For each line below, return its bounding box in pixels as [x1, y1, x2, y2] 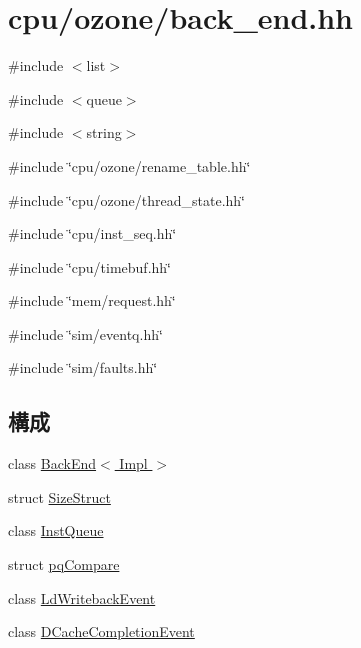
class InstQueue [8, 520, 104, 541]
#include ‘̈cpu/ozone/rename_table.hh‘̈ [8, 155, 251, 176]
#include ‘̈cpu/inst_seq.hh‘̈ [8, 223, 177, 244]
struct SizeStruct [8, 486, 111, 507]
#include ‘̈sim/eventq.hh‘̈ [8, 323, 163, 344]
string [86, 122, 122, 143]
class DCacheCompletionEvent [8, 621, 195, 642]
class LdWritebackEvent [8, 587, 156, 608]
